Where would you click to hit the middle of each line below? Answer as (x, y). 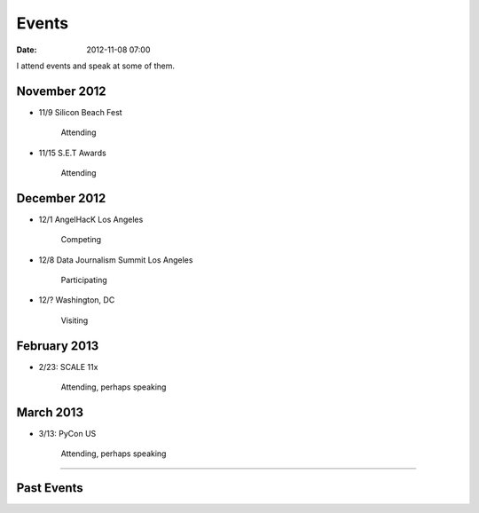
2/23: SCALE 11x (68, 367)
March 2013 (50, 412)
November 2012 (61, 91)
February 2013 (58, 346)
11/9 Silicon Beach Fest (81, 112)
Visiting (75, 320)
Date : (27, 50)
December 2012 (61, 198)
